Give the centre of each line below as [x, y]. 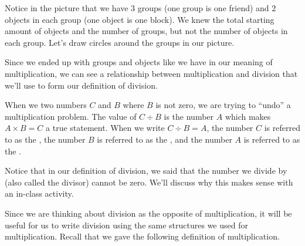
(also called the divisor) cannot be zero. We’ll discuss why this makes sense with [149, 182]
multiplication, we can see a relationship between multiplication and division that [151, 73]
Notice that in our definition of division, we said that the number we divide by [146, 171]
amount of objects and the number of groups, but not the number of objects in [146, 31]
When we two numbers [46, 105]
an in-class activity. [39, 193]
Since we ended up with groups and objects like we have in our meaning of [139, 62]
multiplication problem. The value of [71, 116]
